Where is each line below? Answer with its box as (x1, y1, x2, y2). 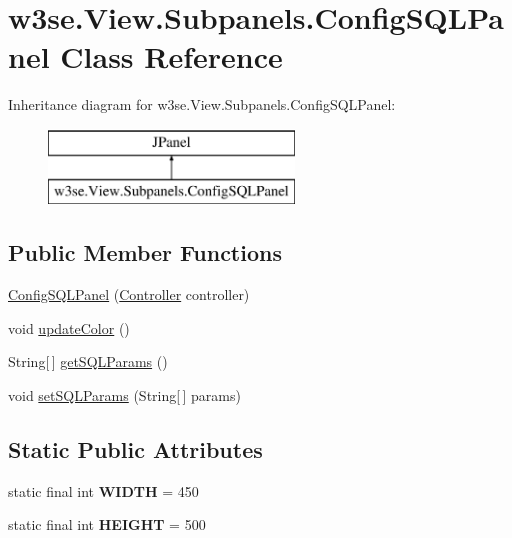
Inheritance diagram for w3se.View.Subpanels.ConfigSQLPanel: (8, 94, 396, 115)
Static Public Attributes (8, 434, 263, 465)
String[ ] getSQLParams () (8, 351, 168, 372)
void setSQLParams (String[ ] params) (8, 385, 241, 406)
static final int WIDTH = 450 (8, 480, 199, 501)
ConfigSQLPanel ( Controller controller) (8, 284, 250, 305)
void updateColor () (8, 317, 130, 338)
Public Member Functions (8, 237, 282, 268)
